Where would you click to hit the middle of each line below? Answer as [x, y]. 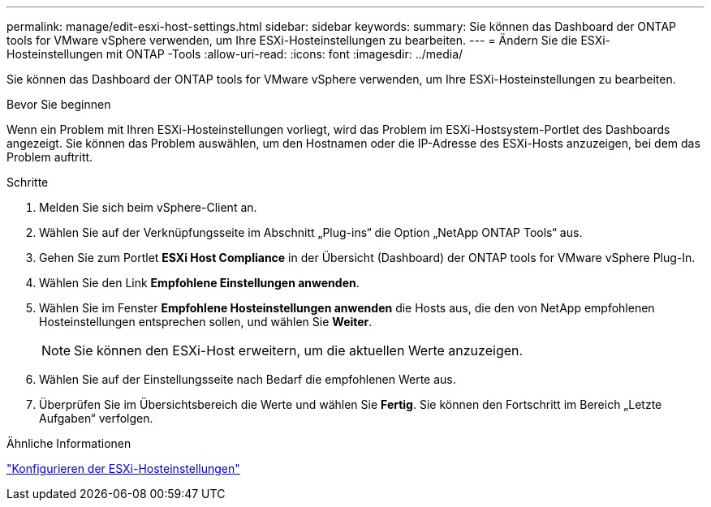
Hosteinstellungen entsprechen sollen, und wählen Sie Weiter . [206, 322]
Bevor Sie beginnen [59, 104]
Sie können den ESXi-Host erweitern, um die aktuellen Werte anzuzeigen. [299, 350]
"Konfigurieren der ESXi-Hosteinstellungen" [123, 468]
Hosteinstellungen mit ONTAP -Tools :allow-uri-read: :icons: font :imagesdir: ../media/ [235, 54]
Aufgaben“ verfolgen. [96, 418]
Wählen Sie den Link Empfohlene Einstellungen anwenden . [199, 283]
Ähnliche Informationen [69, 443]
